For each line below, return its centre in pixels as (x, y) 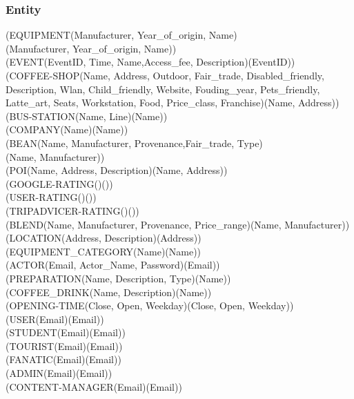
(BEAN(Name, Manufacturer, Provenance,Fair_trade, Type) (134, 143)
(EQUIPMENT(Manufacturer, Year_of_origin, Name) (121, 35)
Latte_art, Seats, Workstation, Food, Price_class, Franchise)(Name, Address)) (173, 103)
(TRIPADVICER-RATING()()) (72, 210)
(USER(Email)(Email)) (55, 319)
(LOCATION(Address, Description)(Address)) (104, 238)
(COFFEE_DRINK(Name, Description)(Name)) (109, 292)
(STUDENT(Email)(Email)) (66, 332)
